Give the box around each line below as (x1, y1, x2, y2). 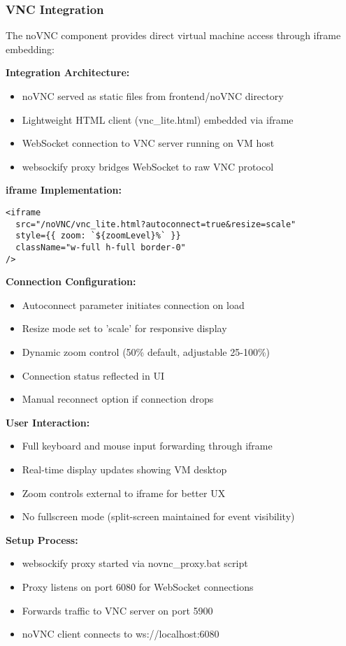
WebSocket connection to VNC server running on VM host (22, 136, 275, 150)
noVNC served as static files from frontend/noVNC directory (22, 89, 284, 103)
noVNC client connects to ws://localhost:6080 (22, 626, 219, 641)
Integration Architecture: (6, 65, 130, 80)
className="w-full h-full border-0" (15, 242, 186, 252)
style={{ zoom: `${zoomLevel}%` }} (15, 231, 181, 241)
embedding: (6, 41, 55, 56)
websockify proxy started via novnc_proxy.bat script (22, 556, 248, 570)
